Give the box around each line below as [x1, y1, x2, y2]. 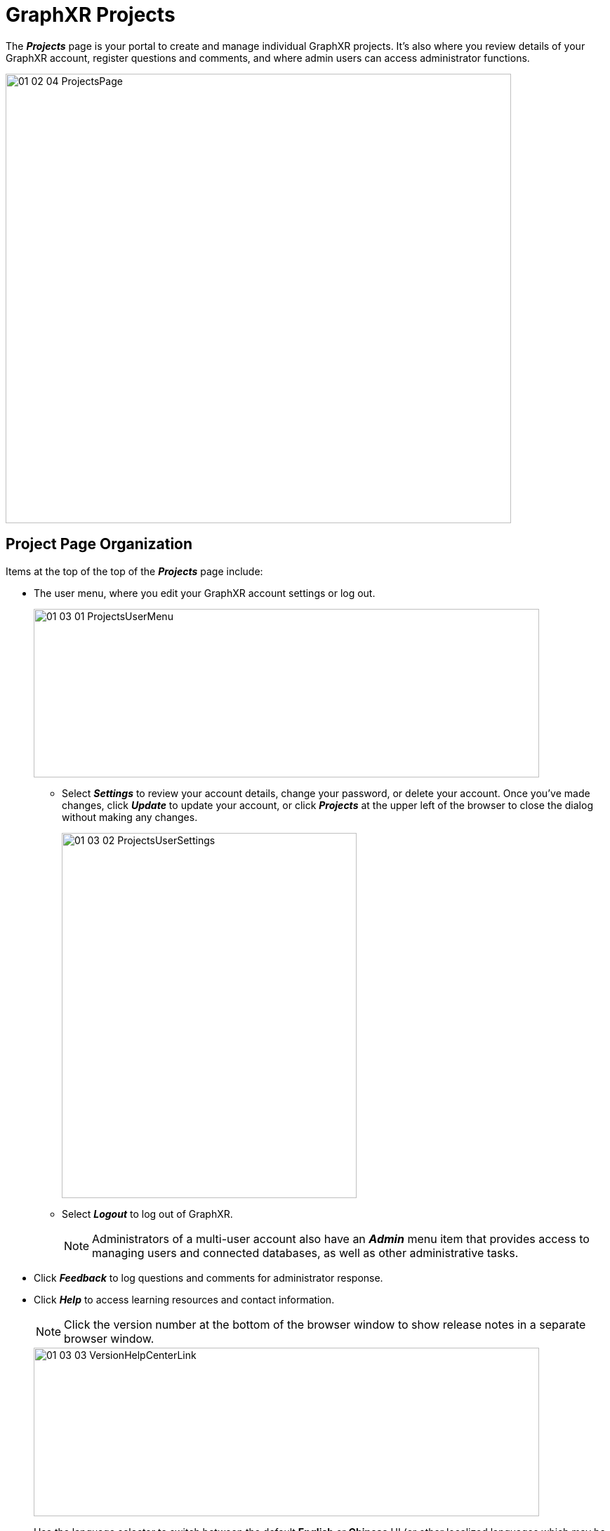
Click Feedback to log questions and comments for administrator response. [34, 1271, 383, 1284]
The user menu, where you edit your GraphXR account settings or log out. [34, 586, 376, 599]
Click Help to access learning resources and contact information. [34, 1293, 335, 1306]
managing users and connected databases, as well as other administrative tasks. [92, 1245, 519, 1260]
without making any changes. [62, 810, 198, 823]
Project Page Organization [6, 535, 193, 553]
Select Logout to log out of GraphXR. [62, 1207, 233, 1220]
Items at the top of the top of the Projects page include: [6, 565, 263, 577]
